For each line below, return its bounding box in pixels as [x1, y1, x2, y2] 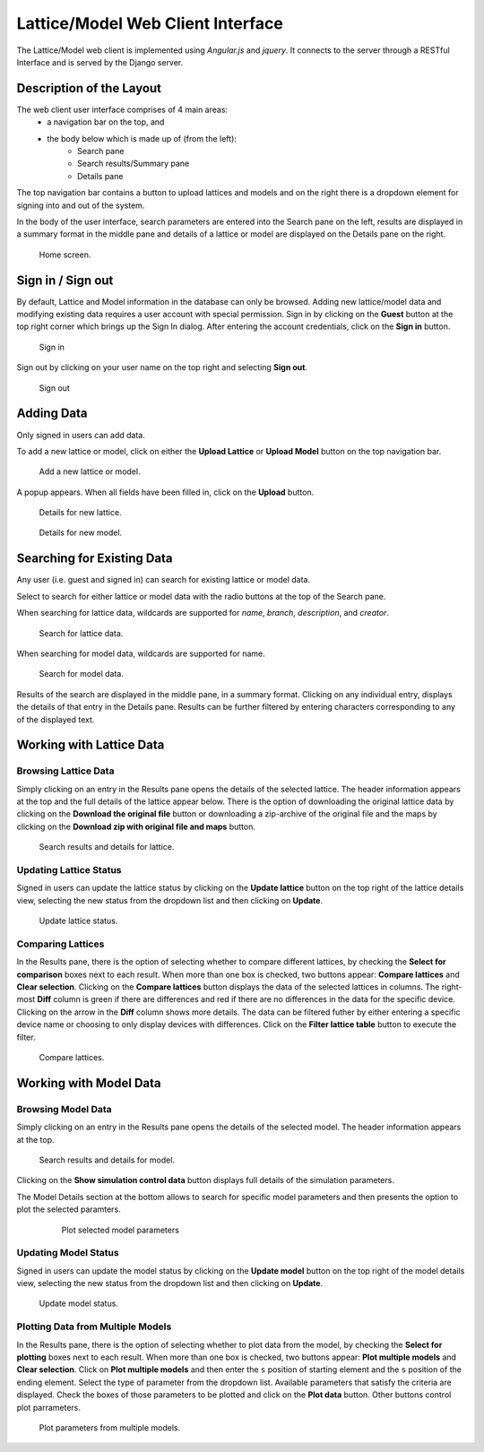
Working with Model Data [16, 1076, 161, 1091]
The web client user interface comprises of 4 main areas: [16, 104, 229, 115]
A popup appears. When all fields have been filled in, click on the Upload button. [16, 487, 315, 497]
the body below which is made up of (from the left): [47, 133, 238, 143]
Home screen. [39, 249, 91, 260]
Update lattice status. [39, 915, 118, 927]
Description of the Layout [16, 81, 161, 96]
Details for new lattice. [39, 507, 122, 518]
